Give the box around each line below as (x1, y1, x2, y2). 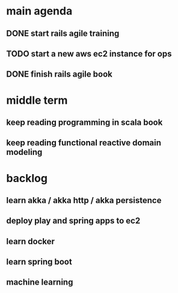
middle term (6, 93, 68, 107)
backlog (6, 171, 48, 185)
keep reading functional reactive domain (6, 137, 161, 148)
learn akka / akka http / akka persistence (6, 195, 162, 206)
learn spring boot (6, 257, 72, 267)
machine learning (6, 277, 73, 288)
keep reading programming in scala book (6, 117, 163, 127)
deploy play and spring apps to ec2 (6, 216, 141, 226)
